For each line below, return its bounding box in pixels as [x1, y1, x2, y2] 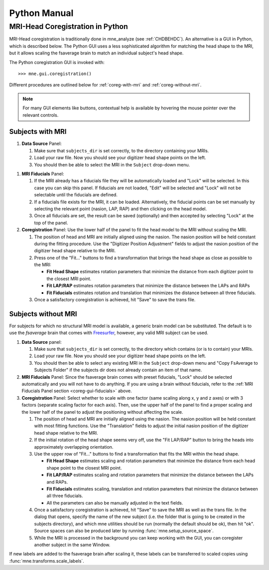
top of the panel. [34, 220, 68, 226]
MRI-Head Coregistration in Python [9, 22, 128, 31]
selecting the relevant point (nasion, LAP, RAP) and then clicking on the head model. [34, 205, 207, 212]
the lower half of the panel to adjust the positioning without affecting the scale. [21, 409, 183, 415]
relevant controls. [22, 112, 59, 118]
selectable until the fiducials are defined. [34, 192, 118, 198]
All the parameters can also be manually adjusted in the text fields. [46, 500, 183, 506]
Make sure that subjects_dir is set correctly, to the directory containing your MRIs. [34, 147, 209, 153]
